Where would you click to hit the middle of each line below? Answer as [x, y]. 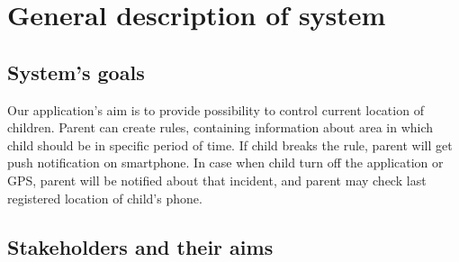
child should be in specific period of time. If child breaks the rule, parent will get [230, 145]
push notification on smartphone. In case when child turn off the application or [225, 163]
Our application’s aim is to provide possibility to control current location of [216, 109]
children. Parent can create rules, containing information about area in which [220, 127]
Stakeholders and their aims [140, 246]
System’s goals [76, 72]
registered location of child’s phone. [105, 198]
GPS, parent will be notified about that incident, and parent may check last [217, 180]
